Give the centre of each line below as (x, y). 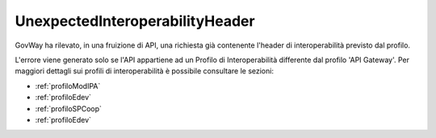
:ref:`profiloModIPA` (68, 86)
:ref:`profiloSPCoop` (69, 108)
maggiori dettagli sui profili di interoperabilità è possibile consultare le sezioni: (145, 71)
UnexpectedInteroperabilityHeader (135, 21)
